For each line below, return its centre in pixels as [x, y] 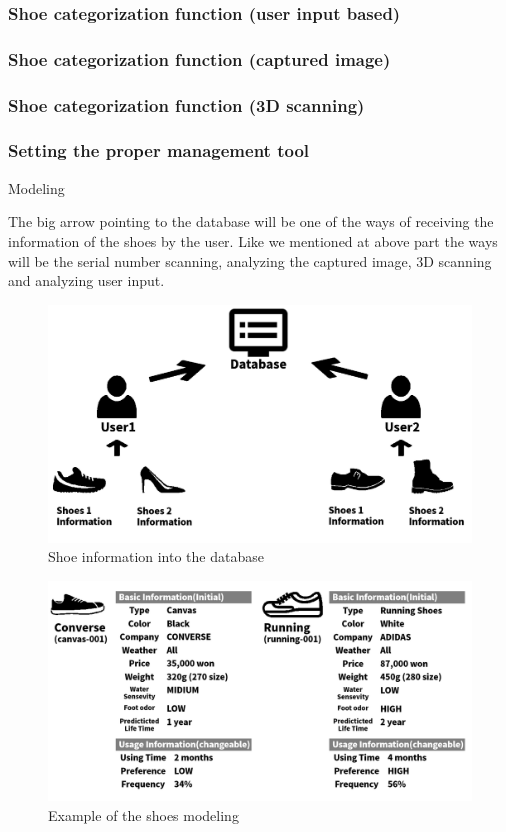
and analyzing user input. [86, 280]
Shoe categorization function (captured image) [199, 58]
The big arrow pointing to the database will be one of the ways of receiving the [251, 221]
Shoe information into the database [156, 556]
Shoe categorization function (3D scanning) [186, 104]
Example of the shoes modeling [143, 814]
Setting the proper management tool [159, 150]
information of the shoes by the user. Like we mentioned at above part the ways [253, 240]
